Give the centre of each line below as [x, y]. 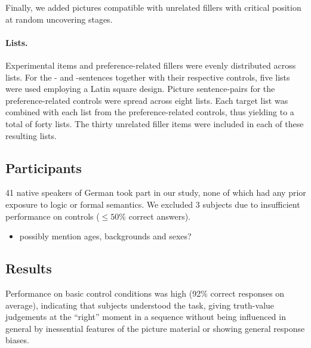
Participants [44, 167]
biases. [17, 340]
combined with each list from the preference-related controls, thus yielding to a [150, 112]
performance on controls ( [53, 216]
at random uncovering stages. [59, 19]
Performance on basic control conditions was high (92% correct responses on [145, 293]
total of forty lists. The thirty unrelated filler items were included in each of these [155, 123]
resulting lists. [31, 135]
